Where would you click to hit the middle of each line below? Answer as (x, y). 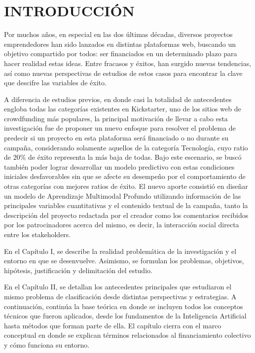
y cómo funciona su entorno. (47, 344)
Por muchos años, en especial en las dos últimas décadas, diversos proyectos (118, 34)
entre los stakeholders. (37, 234)
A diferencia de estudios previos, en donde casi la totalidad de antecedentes (118, 99)
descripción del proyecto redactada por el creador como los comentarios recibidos (126, 215)
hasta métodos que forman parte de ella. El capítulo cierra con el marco (113, 325)
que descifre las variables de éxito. (55, 83)
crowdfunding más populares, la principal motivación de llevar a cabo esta (116, 118)
